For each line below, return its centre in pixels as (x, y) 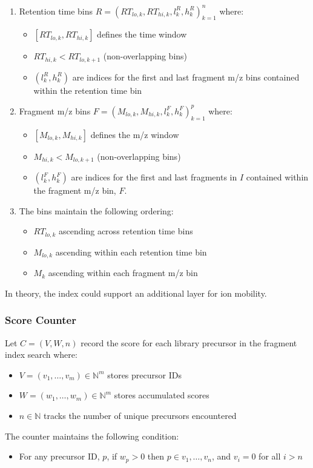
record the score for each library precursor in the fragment (189, 342)
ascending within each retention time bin (131, 252)
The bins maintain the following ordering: (96, 210)
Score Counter (41, 320)
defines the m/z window (135, 134)
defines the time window (142, 34)
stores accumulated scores (162, 395)
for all (270, 456)
